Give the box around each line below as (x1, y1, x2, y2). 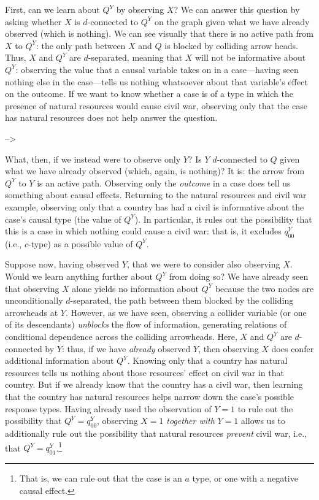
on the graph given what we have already (154, 15, 310, 28)
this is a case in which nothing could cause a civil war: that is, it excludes (5, 225, 282, 237)
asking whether (5, 15, 62, 28)
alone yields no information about (72, 282, 199, 294)
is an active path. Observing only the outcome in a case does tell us (37, 176, 291, 189)
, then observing (198, 342, 259, 355)
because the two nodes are (215, 282, 314, 294)
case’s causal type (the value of (5, 212, 121, 225)
